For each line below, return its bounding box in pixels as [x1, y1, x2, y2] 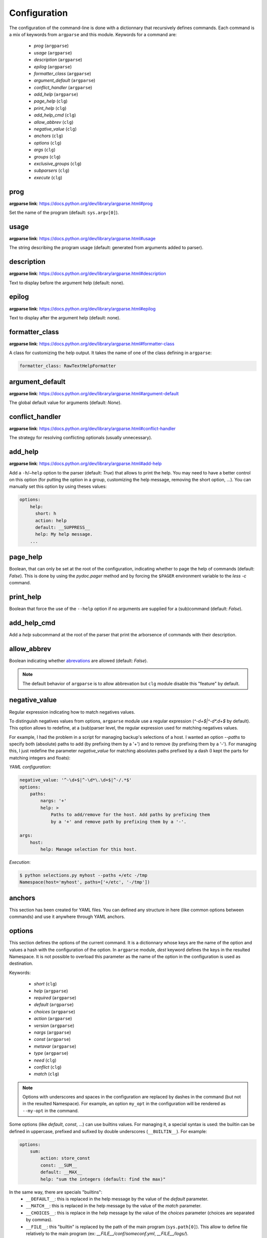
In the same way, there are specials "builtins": [9, 1189, 102, 1195]
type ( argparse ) [34, 1050, 69, 1056]
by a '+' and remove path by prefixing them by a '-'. [50, 819, 187, 825]
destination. [9, 961, 33, 967]
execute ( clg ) [34, 174, 63, 180]
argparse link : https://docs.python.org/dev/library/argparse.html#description [9, 270, 167, 277]
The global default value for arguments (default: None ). [9, 400, 122, 406]
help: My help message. [35, 531, 93, 537]
